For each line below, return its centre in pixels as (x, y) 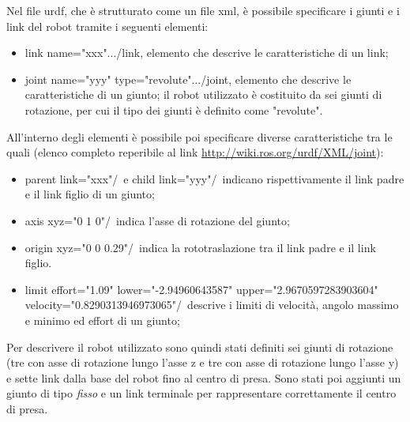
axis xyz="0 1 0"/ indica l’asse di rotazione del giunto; (157, 220)
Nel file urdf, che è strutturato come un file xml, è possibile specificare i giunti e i (203, 10)
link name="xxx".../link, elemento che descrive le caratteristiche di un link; (207, 53)
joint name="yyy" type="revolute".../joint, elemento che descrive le (188, 79)
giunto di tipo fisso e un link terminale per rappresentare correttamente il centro (201, 393)
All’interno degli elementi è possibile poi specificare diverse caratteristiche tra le (199, 136)
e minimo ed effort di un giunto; (102, 320)
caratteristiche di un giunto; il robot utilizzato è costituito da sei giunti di (203, 94)
